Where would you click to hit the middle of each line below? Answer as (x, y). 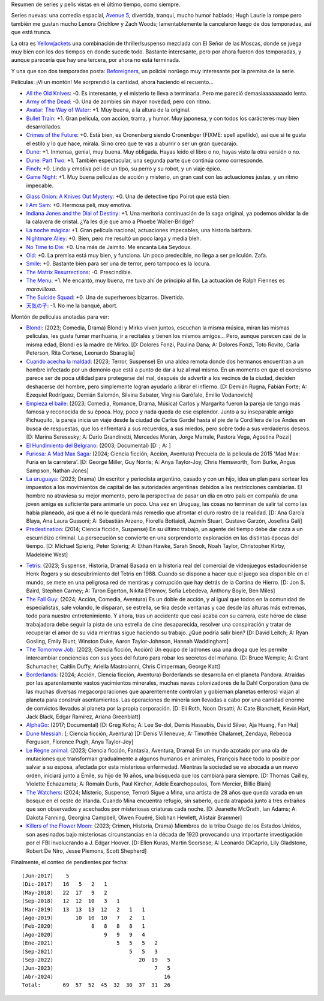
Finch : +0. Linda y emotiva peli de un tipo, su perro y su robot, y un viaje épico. (124, 169)
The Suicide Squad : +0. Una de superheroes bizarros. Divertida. (105, 297)
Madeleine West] (47, 555)
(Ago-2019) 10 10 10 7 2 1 (83, 918)
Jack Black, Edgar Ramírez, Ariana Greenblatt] (83, 717)
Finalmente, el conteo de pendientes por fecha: (70, 862)
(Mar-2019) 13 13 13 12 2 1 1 (83, 909)
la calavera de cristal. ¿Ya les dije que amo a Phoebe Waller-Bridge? (110, 221)
